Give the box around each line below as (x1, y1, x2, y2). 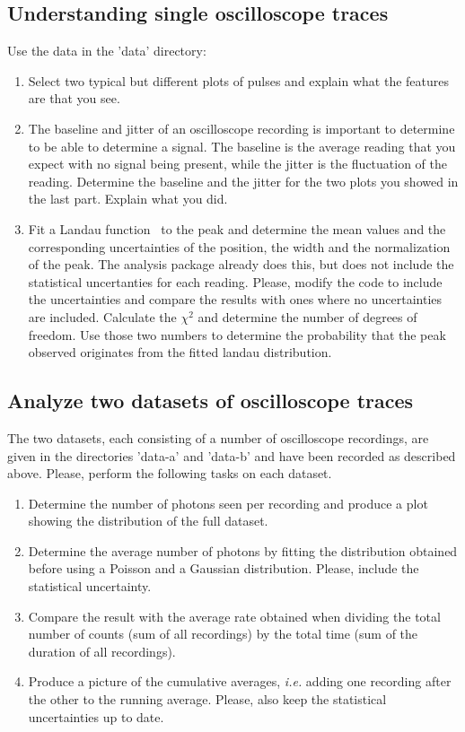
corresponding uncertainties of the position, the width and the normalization (28, 237, 451, 256)
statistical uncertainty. (28, 577, 152, 596)
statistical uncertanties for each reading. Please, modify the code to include (28, 272, 443, 291)
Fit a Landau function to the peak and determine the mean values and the (28, 219, 446, 238)
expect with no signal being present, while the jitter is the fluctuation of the (28, 154, 448, 173)
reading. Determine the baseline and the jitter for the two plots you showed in (28, 171, 459, 190)
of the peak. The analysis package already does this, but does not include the (28, 255, 454, 274)
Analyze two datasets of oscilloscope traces (7, 387, 414, 414)
